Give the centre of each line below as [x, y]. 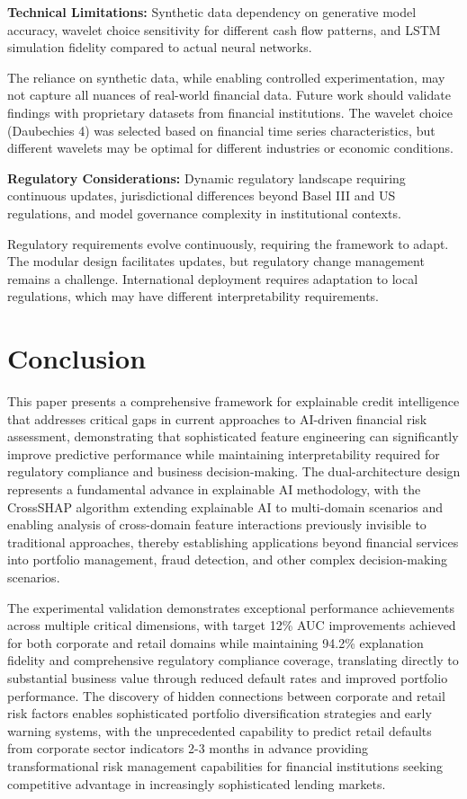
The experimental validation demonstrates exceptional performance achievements [231, 607]
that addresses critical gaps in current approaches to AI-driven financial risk [217, 418]
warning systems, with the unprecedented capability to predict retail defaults [220, 730]
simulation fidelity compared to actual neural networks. [160, 47]
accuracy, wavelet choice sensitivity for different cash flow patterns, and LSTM [224, 29]
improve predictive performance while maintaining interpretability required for [224, 453]
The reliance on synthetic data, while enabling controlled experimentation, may [226, 77]
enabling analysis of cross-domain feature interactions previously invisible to [217, 524]
